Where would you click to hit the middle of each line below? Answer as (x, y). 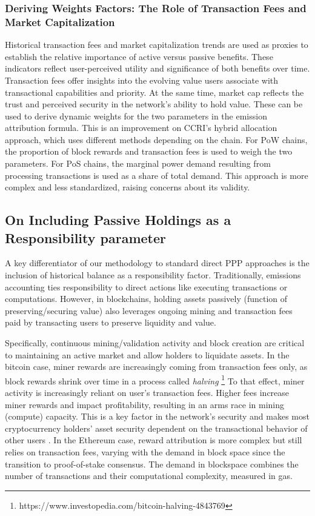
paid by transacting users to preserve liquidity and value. (111, 322)
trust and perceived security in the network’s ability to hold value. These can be (154, 104)
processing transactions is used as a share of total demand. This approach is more (157, 175)
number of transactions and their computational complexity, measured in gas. (149, 476)
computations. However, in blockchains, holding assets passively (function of (146, 299)
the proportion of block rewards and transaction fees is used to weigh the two (149, 151)
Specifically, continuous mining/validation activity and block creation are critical (155, 343)
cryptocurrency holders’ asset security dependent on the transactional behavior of (156, 428)
